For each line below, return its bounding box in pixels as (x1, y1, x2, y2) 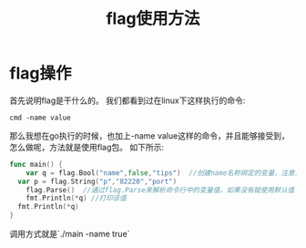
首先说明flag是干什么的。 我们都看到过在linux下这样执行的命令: (9, 95, 246, 106)
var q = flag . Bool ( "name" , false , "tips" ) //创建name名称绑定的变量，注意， (25, 168, 302, 178)
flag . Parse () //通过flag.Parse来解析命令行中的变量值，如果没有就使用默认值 (25, 185, 295, 194)
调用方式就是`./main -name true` (9, 229, 130, 240)
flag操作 (9, 63, 72, 84)
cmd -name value (9, 113, 71, 122)
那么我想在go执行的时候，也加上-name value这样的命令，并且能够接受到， (9, 129, 290, 141)
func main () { (9, 160, 64, 169)
